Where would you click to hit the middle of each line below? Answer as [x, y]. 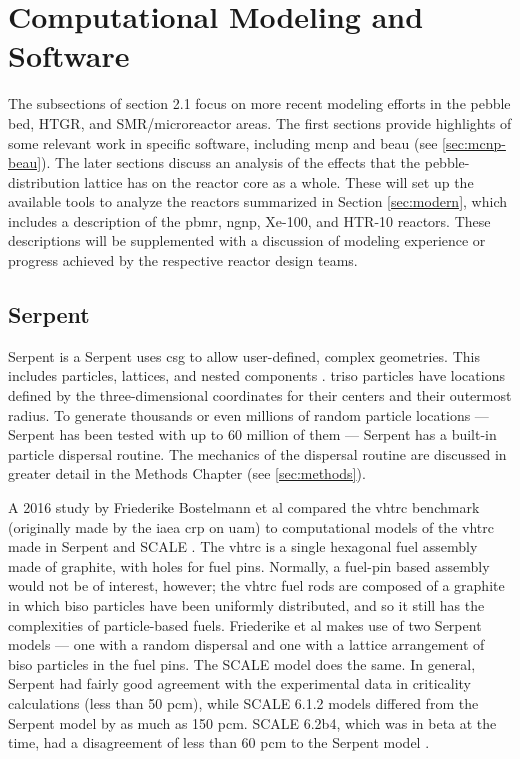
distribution [44, 181]
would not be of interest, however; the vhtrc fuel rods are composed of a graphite [256, 585]
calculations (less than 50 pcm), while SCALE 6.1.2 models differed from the [243, 702]
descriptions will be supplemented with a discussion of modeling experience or [247, 240]
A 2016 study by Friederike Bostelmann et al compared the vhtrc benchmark [244, 507]
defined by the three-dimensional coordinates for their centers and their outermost [260, 395]
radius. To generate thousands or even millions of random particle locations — [248, 414]
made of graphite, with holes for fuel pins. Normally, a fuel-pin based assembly [249, 565]
